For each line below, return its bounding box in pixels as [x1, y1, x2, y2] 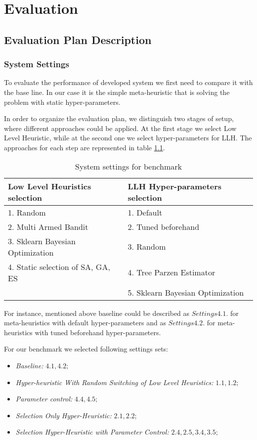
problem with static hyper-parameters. [4, 96, 121, 107]
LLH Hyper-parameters [128, 180, 222, 192]
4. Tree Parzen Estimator [128, 266, 215, 278]
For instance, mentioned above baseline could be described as [4, 308, 190, 318]
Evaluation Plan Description [4, 32, 152, 47]
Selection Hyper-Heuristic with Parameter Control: [15, 427, 169, 437]
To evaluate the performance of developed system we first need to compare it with [4, 77, 253, 88]
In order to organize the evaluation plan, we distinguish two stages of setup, [4, 113, 234, 124]
